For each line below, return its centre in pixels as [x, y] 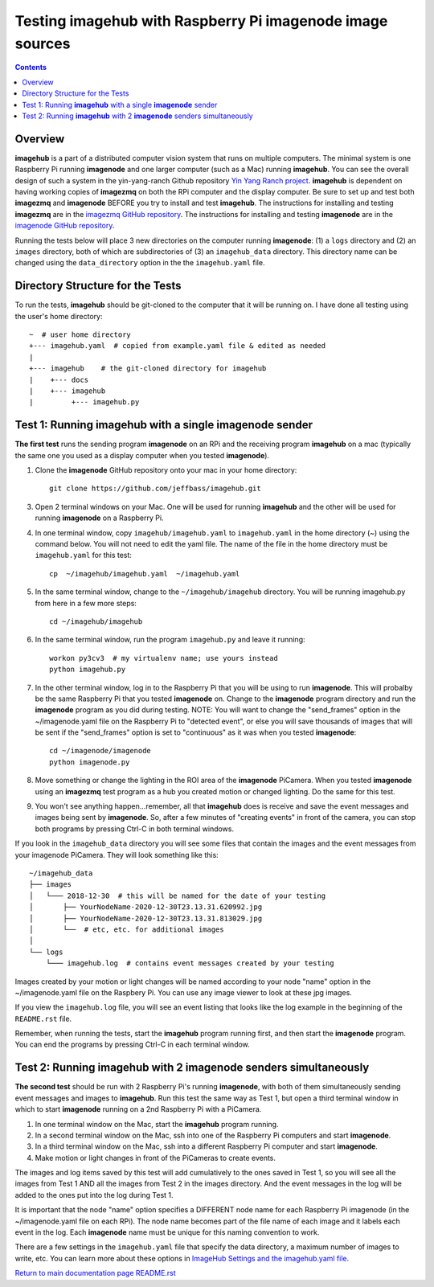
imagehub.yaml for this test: [84, 555]
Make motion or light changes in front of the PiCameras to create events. [156, 1158]
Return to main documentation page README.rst [95, 1273]
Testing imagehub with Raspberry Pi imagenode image [201, 21]
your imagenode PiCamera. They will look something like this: [117, 855]
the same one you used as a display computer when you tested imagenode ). [142, 455]
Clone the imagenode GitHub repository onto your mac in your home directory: [166, 470]
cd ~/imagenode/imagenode [100, 751]
